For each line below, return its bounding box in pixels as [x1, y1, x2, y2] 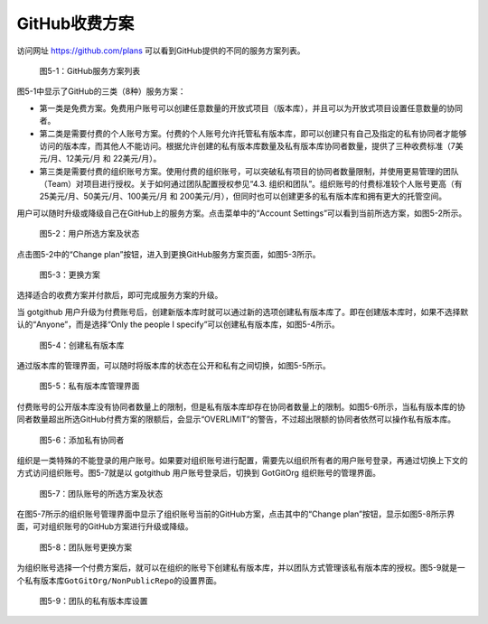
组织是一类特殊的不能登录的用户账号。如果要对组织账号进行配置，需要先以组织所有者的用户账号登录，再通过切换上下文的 [16, 454, 468, 465]
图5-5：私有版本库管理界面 [39, 380, 140, 392]
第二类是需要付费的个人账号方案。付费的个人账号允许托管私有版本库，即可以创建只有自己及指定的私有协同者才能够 [39, 127, 467, 139]
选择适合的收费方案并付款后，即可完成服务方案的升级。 [16, 290, 223, 301]
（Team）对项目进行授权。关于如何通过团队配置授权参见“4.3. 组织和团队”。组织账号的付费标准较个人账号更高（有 [39, 179, 463, 190]
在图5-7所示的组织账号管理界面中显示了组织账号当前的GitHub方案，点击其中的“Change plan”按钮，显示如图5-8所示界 [16, 508, 455, 519]
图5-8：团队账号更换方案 [39, 542, 133, 553]
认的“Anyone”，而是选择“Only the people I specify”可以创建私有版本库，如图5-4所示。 [16, 319, 340, 330]
